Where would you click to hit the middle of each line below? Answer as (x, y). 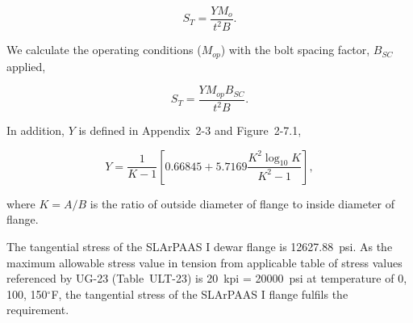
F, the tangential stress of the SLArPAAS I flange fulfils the (200, 294)
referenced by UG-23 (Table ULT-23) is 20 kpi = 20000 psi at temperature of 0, (207, 278)
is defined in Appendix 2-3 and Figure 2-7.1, (190, 130)
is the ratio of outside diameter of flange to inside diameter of (242, 203)
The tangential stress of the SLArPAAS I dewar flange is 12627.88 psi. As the (200, 247)
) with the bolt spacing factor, (295, 50)
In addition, (35, 130)
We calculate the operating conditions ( (104, 50)
